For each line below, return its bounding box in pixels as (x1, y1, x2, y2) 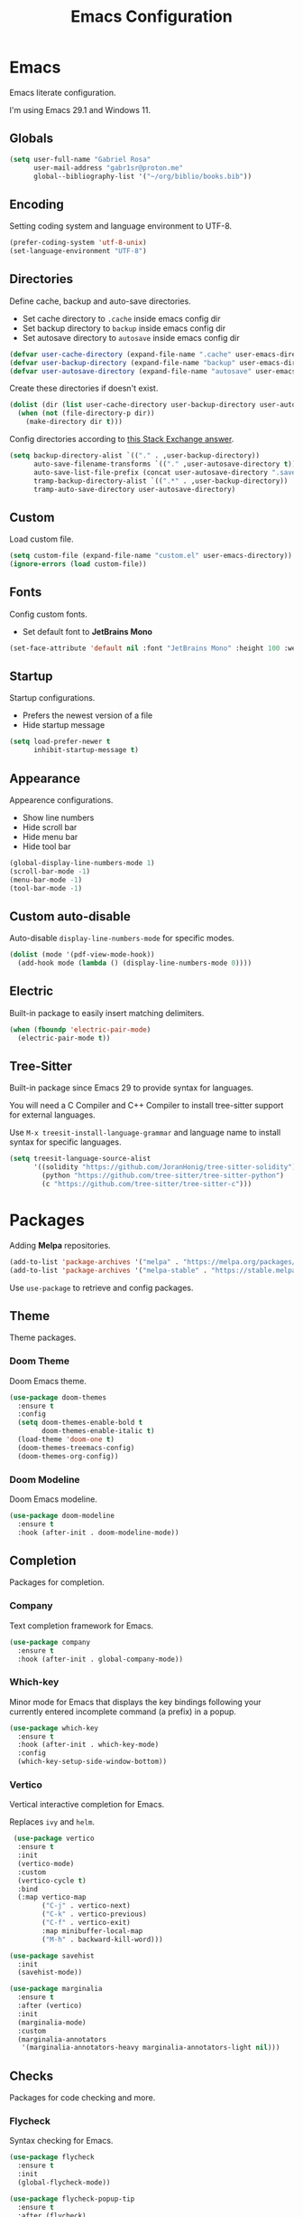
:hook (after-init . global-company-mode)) (17, 1655, 183, 1664)
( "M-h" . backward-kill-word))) (41, 1935, 164, 1944)
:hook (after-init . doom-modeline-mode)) (17, 1528, 179, 1537)
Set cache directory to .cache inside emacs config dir (22, 313, 221, 324)
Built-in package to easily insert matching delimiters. (9, 1007, 205, 1018)
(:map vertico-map (17, 1892, 87, 1902)
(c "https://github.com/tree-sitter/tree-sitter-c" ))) (41, 1180, 252, 1189)
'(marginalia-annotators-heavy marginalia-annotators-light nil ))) (21, 2043, 280, 2052)
